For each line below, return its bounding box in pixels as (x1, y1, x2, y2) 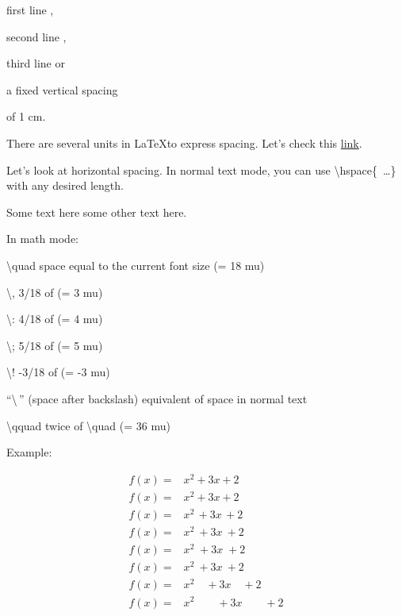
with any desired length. (6, 177, 124, 194)
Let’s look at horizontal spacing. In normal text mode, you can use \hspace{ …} (6, 161, 396, 178)
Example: (6, 444, 52, 460)
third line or (6, 55, 65, 71)
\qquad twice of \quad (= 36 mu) (6, 417, 170, 433)
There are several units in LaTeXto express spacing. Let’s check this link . (6, 134, 362, 151)
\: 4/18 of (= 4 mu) (6, 310, 103, 327)
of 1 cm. (6, 108, 46, 125)
